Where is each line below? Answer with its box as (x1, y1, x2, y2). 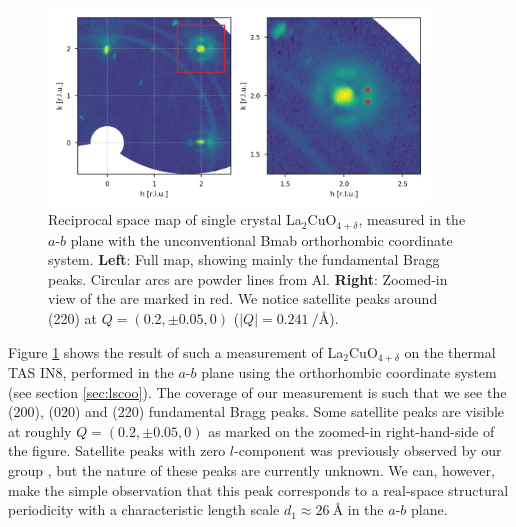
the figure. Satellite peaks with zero (8, 440, 226, 461)
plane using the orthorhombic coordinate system (201, 361, 497, 382)
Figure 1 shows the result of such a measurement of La (8, 341, 344, 362)
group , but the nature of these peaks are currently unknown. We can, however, (8, 459, 495, 480)
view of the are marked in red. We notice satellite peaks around (48, 288, 438, 309)
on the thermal (404, 341, 496, 362)
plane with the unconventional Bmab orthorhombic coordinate (70, 229, 453, 250)
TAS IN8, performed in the (8, 361, 174, 382)
